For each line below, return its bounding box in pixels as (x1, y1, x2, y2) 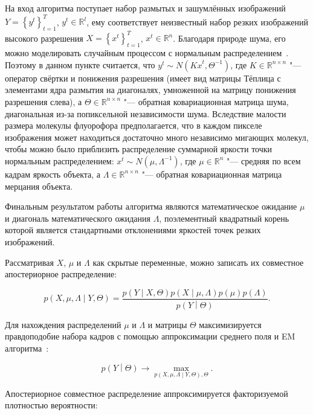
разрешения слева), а (5, 95, 82, 108)
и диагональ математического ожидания (5, 211, 150, 224)
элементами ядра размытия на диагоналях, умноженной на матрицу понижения (5, 83, 296, 96)
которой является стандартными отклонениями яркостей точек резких (5, 224, 261, 236)
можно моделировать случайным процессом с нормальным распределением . (5, 47, 289, 59)
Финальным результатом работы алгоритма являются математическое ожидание (5, 200, 297, 213)
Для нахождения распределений (5, 318, 121, 330)
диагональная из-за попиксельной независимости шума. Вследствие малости (5, 107, 286, 120)
